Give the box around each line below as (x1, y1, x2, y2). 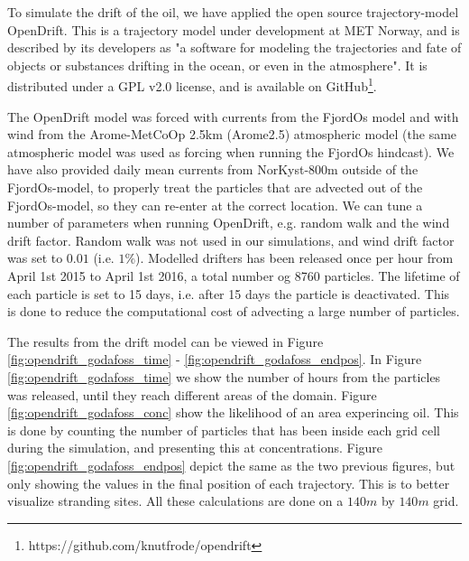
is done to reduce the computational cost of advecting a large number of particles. (7, 302, 460, 321)
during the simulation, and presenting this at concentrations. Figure (7, 438, 383, 457)
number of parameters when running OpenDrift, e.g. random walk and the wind (7, 213, 450, 232)
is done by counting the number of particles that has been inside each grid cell (7, 420, 440, 439)
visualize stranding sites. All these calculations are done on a (7, 491, 344, 510)
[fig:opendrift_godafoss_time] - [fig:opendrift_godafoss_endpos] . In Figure (7, 350, 422, 369)
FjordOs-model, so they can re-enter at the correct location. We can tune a (7, 195, 423, 214)
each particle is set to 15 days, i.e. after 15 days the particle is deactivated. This (7, 284, 450, 303)
